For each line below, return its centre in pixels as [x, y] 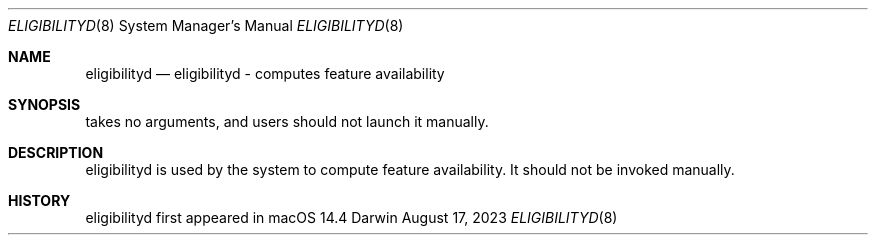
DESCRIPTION [56, 152]
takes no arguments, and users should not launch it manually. [287, 121]
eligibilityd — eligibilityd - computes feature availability [265, 73]
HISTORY [39, 200]
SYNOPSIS [44, 104]
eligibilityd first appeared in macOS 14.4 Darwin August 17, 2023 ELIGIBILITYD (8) [351, 217]
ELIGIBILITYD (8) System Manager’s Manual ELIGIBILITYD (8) [206, 25]
